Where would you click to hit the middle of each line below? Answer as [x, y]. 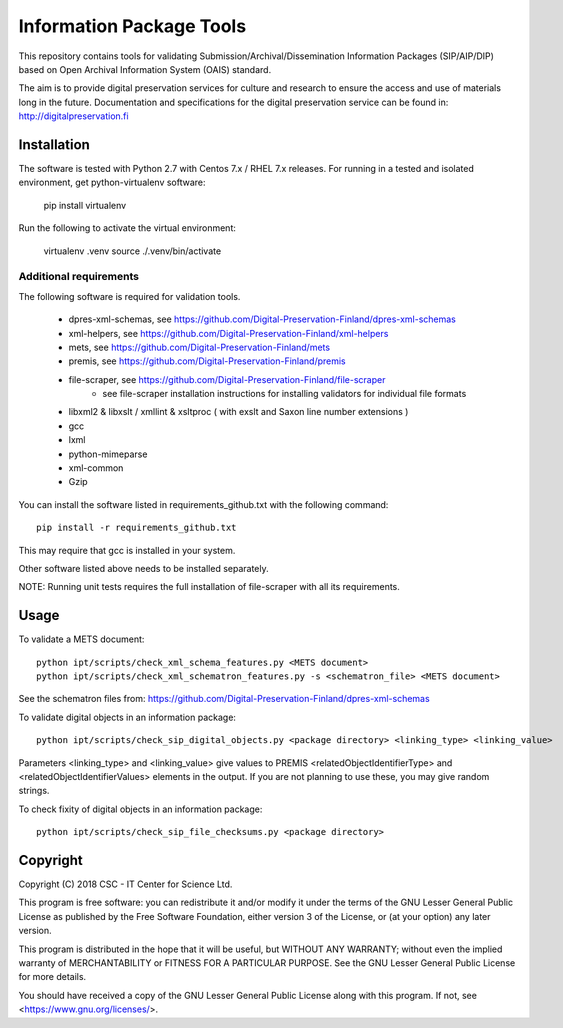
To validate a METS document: [81, 639]
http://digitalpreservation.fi [73, 116]
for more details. [52, 977]
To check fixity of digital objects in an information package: [140, 809]
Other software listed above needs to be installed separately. [143, 568]
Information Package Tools [132, 26]
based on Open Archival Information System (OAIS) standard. [145, 69]
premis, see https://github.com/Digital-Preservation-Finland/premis [207, 361]
